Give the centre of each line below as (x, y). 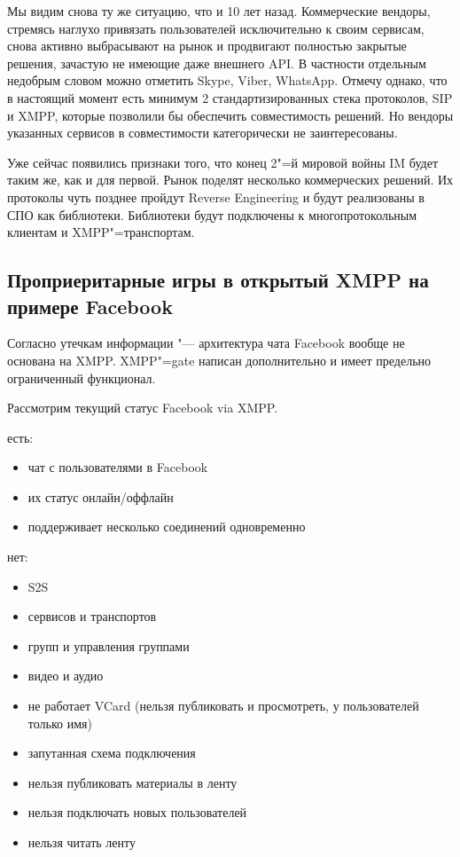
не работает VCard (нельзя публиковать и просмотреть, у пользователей (223, 706)
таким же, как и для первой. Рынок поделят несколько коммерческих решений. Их (230, 180)
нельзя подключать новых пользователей (137, 812)
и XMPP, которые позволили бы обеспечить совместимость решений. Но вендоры (230, 115)
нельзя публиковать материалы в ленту (133, 782)
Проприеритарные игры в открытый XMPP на (218, 280)
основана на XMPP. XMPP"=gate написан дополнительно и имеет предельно (219, 360)
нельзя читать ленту (82, 842)
